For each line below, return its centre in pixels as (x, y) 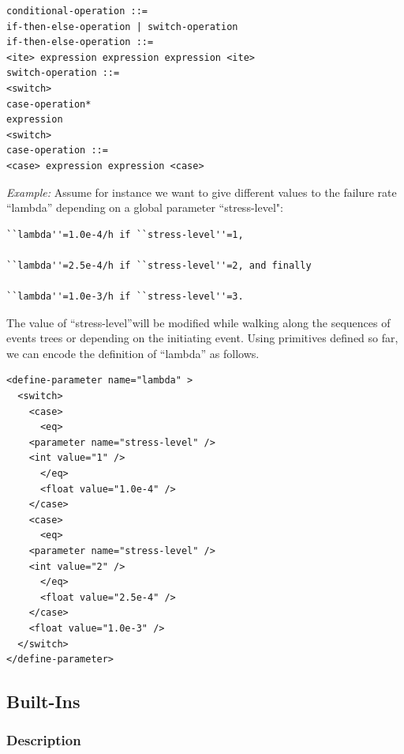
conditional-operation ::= (77, 11)
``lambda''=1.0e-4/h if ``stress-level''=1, (125, 234)
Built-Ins (43, 701)
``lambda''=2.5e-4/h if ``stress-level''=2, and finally (159, 265)
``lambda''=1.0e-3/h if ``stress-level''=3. (125, 297)
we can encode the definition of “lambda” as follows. (133, 353)
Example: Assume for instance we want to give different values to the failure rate (202, 192)
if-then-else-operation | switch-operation (122, 26)
